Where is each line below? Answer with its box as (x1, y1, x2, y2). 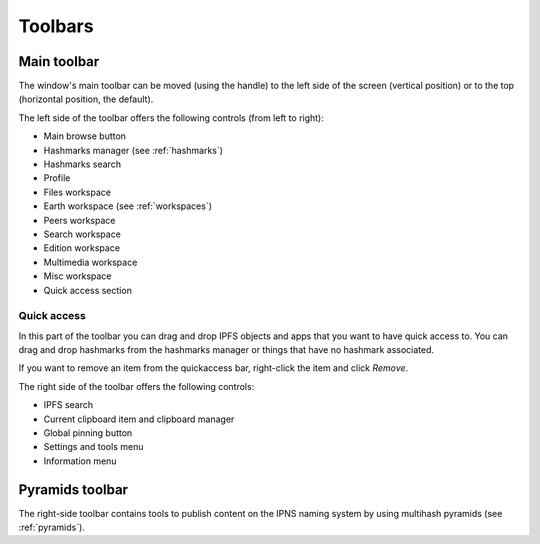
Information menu (43, 455, 117, 467)
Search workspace (43, 228, 122, 240)
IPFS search (43, 399, 94, 411)
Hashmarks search (43, 158, 122, 170)
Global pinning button (43, 427, 133, 439)
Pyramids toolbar (18, 481, 129, 498)
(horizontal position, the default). (18, 93, 154, 105)
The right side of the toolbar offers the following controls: (18, 380, 255, 392)
